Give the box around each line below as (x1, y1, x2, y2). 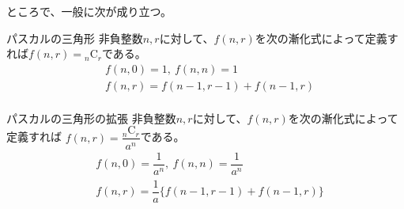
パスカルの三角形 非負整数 (6, 29, 143, 46)
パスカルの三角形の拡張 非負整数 (6, 109, 176, 126)
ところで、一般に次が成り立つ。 (6, 3, 172, 19)
